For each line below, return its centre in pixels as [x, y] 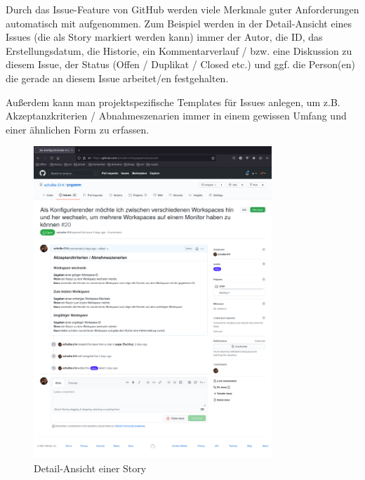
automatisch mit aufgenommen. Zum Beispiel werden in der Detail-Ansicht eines [179, 23]
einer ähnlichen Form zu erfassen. [78, 129]
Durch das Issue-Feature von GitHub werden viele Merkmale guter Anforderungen [182, 9]
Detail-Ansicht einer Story [90, 468]
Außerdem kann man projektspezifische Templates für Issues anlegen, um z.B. [173, 102]
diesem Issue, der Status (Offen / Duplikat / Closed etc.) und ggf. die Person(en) [180, 64]
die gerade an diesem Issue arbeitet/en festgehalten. [117, 78]
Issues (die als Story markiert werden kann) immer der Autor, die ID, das [164, 37]
